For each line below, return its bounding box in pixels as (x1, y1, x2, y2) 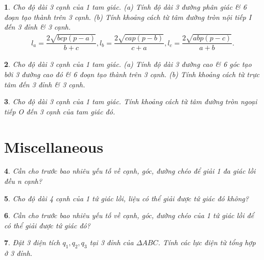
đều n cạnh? (4, 176, 42, 186)
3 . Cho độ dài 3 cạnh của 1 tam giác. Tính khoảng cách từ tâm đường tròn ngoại (4, 96, 257, 107)
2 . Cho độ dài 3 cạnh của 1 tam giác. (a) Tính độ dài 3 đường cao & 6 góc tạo (4, 59, 252, 69)
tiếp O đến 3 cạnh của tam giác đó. (4, 106, 115, 116)
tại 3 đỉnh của (89, 237, 134, 248)
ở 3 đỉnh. (4, 248, 33, 258)
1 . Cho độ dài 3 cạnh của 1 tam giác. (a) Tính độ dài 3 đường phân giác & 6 (4, 2, 247, 12)
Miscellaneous (4, 136, 104, 157)
